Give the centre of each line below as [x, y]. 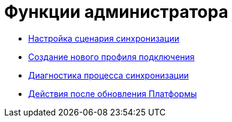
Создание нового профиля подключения [112, 57]
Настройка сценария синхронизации [104, 38]
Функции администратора [116, 12]
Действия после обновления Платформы [113, 93]
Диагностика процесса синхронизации [109, 75]
